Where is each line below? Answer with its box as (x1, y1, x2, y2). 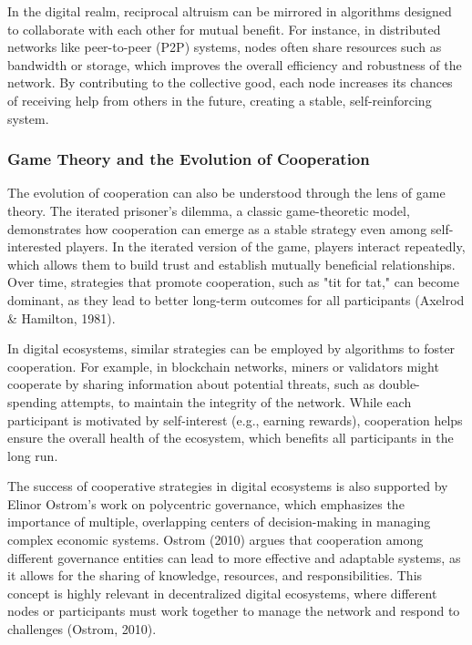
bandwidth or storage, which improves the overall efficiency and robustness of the (7, 55, 462, 74)
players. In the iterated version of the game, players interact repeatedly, (66, 237, 466, 256)
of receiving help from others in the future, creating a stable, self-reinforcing (7, 90, 432, 109)
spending (7, 392, 57, 411)
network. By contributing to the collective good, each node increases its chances (7, 73, 453, 92)
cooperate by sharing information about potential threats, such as (7, 374, 375, 394)
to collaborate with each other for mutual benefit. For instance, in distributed (7, 19, 441, 38)
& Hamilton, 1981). (7, 308, 116, 327)
